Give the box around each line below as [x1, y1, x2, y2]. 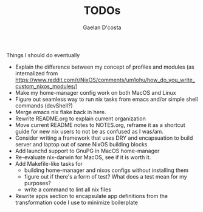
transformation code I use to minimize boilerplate [15, 199, 139, 206]
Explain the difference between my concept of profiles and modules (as [15, 63, 194, 70]
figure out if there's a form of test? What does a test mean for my [24, 173, 187, 180]
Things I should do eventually [6, 51, 80, 58]
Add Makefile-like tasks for [15, 160, 83, 167]
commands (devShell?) [15, 101, 73, 109]
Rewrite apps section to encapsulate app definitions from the [15, 192, 168, 199]
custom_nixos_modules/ [15, 83, 76, 90]
